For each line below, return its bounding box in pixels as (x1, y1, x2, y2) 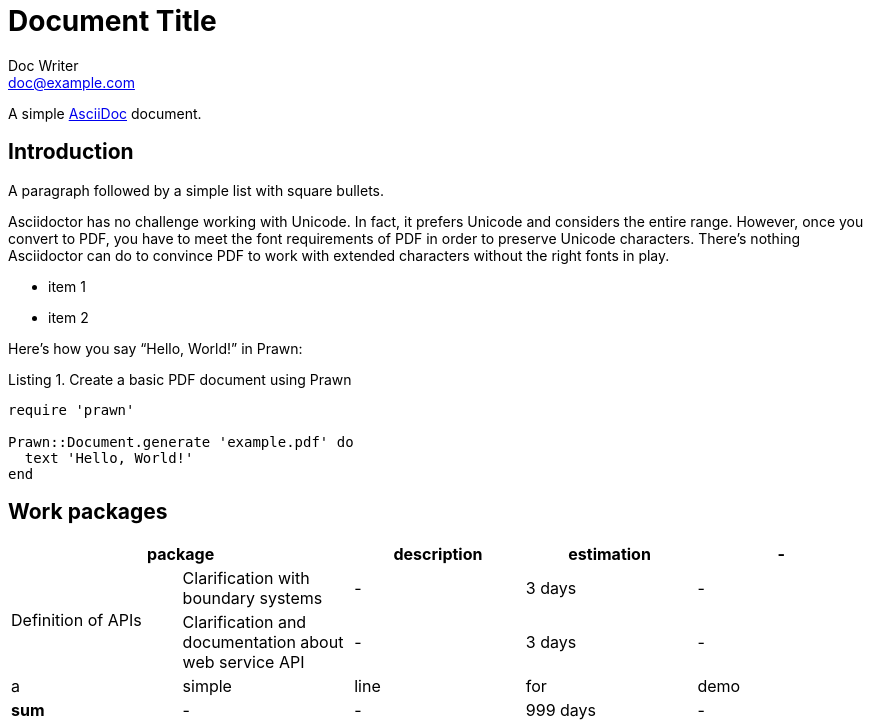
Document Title (8, 4, 217, 38)
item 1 (48, 277, 86, 295)
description (393, 544, 483, 565)
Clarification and (182, 612, 307, 633)
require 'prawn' (8, 401, 135, 418)
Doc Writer (8, 56, 79, 74)
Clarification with (182, 568, 310, 589)
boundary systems (182, 588, 323, 609)
